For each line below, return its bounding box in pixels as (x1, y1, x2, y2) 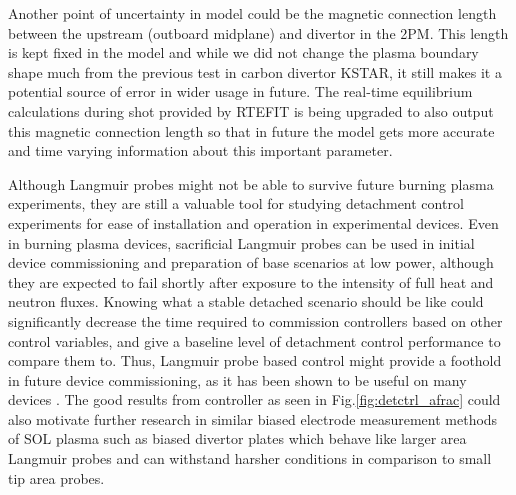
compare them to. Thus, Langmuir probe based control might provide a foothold (8, 350, 502, 371)
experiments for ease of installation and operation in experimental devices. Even (8, 212, 499, 233)
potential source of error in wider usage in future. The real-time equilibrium (8, 81, 473, 102)
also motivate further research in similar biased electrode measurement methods (8, 408, 498, 429)
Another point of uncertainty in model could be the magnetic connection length (8, 3, 497, 23)
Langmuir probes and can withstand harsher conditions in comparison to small (8, 448, 492, 469)
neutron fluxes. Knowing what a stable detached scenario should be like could (8, 291, 484, 312)
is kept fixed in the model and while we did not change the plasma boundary (8, 42, 479, 63)
